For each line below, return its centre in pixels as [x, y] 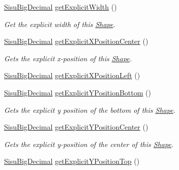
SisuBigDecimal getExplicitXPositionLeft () [72, 75]
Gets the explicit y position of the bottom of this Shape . [90, 110]
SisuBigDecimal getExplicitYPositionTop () [72, 161]
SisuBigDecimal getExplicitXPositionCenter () [76, 41]
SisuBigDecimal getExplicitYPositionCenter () [76, 127]
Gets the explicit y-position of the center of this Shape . [89, 144]
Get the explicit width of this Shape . [60, 24]
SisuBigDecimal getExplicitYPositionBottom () [78, 92]
